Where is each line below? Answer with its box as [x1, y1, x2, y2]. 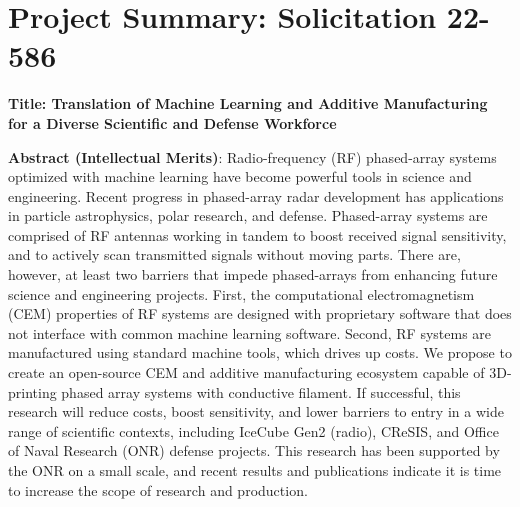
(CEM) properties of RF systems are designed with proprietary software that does [8, 303, 512, 324]
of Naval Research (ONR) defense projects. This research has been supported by [8, 440, 500, 461]
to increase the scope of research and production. [8, 479, 308, 500]
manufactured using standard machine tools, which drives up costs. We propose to [8, 342, 512, 363]
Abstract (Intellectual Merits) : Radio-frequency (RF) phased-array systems [8, 146, 497, 167]
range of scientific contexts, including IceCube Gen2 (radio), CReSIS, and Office [8, 420, 499, 441]
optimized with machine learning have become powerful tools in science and [8, 166, 472, 187]
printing [8, 381, 57, 402]
